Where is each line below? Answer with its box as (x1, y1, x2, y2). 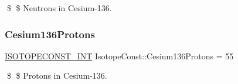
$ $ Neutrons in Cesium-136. (6, 2, 112, 14)
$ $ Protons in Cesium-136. (6, 69, 107, 82)
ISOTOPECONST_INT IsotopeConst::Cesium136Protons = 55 (5, 49, 234, 62)
